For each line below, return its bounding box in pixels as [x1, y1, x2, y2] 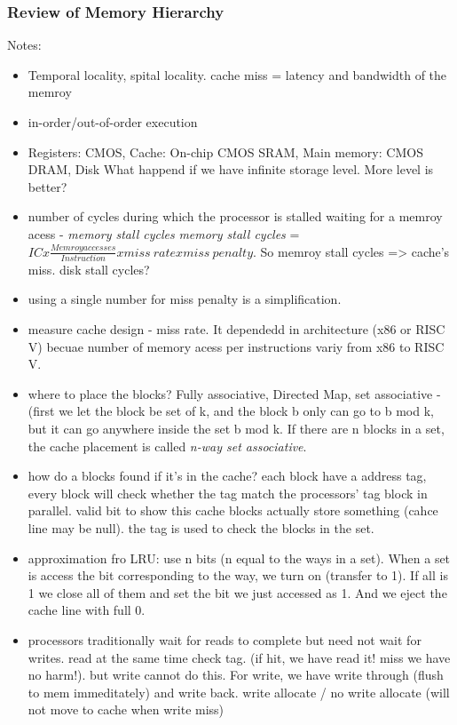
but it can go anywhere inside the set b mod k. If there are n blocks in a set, [28, 419, 445, 438]
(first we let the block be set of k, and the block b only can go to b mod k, [28, 402, 434, 420]
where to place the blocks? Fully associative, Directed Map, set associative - [28, 384, 441, 402]
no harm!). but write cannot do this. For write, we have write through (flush [28, 665, 444, 684]
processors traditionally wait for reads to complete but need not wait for [28, 630, 422, 649]
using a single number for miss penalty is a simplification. [28, 290, 342, 308]
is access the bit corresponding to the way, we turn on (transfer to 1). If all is [28, 566, 448, 585]
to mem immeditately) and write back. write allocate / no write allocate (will [28, 682, 450, 701]
